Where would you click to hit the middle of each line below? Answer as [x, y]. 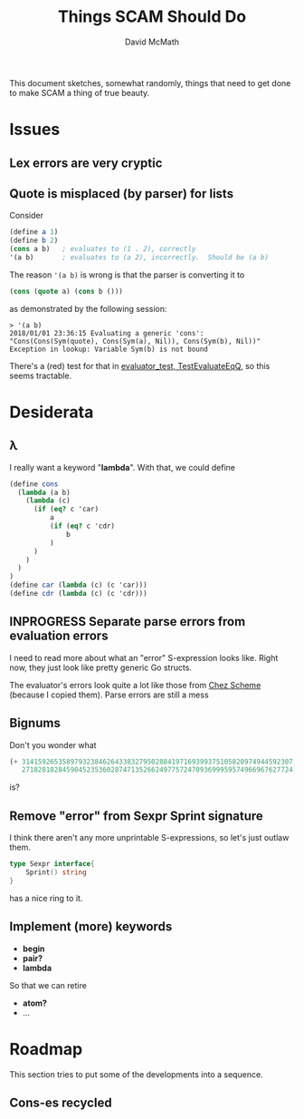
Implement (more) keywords [91, 927]
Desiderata [52, 412]
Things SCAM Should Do [152, 17]
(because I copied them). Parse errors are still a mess [109, 695]
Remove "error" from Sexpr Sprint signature [137, 816]
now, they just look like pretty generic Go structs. [101, 667]
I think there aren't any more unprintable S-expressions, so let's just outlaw [149, 838]
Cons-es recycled [61, 1102]
